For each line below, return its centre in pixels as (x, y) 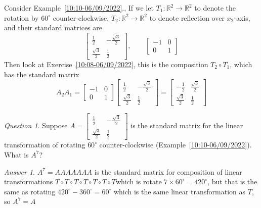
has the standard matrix (42, 74)
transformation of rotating (45, 145)
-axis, (242, 17)
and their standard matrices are (53, 28)
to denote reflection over (187, 17)
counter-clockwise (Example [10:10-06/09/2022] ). (176, 145)
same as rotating (30, 191)
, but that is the (232, 181)
